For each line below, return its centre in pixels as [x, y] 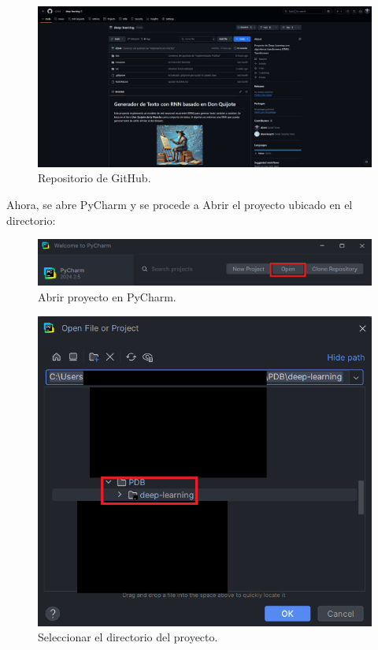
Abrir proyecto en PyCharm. [107, 297]
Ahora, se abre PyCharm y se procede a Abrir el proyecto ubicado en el [180, 204]
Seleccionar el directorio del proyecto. [128, 637]
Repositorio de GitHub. [94, 178]
